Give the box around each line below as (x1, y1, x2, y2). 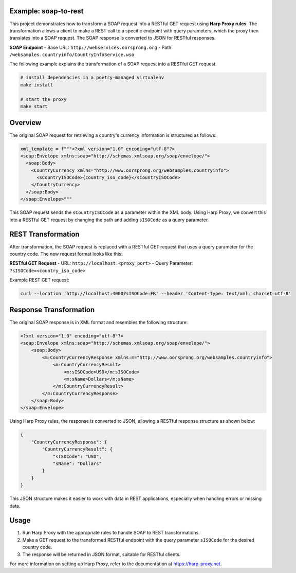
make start (20, 103, 48, 110)
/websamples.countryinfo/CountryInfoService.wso (9, 52, 135, 58)
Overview (9, 118, 42, 127)
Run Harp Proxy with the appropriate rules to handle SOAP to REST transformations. (22, 530, 200, 536)
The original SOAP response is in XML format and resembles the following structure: (9, 319, 188, 325)
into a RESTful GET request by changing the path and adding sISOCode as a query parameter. (9, 217, 209, 223)
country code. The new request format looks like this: (9, 250, 123, 257)
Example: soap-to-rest (9, 7, 84, 15)
